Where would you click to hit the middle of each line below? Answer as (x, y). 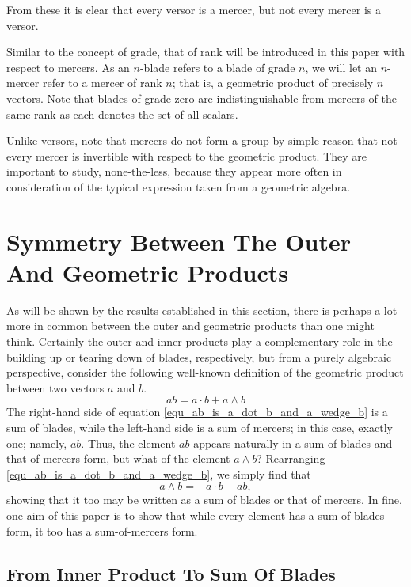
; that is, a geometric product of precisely (273, 83)
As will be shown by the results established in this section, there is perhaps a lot (202, 310)
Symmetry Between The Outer (179, 241)
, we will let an (341, 67)
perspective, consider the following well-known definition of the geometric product (205, 372)
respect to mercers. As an (68, 67)
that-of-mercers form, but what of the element (118, 458)
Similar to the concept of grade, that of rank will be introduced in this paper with (206, 52)
